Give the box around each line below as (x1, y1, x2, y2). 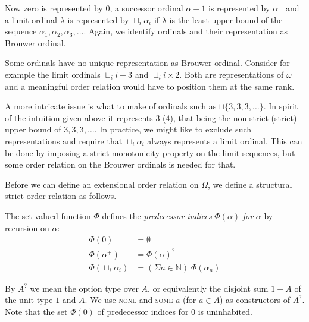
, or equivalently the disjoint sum (148, 282, 269, 294)
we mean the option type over (30, 282, 139, 294)
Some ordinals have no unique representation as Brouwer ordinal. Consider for (5, 56, 290, 69)
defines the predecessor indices (102, 209, 212, 222)
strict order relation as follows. (5, 190, 117, 202)
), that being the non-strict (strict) (170, 111, 297, 124)
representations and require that (5, 134, 123, 147)
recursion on (5, 221, 49, 233)
